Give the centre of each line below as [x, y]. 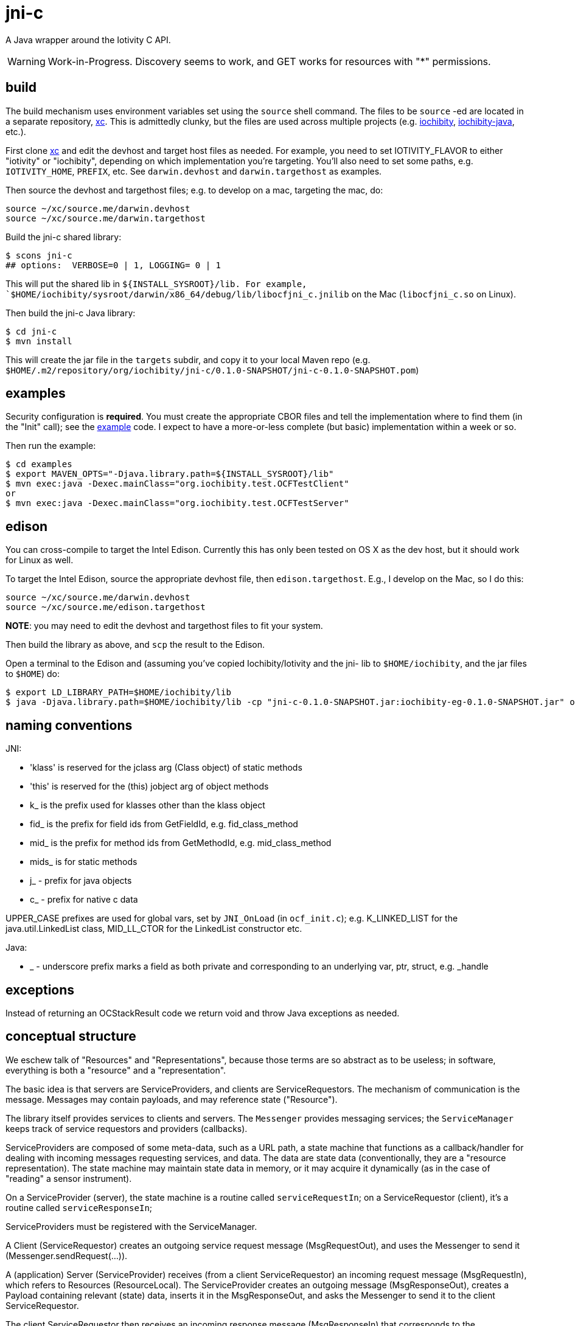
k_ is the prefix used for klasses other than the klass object [148, 805]
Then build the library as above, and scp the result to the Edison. [135, 645]
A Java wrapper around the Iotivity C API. [88, 40]
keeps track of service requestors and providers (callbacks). [127, 1128]
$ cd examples [39, 464]
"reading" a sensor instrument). [69, 1178]
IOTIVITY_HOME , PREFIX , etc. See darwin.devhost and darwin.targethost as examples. [194, 171]
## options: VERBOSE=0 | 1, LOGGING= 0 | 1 [113, 265]
